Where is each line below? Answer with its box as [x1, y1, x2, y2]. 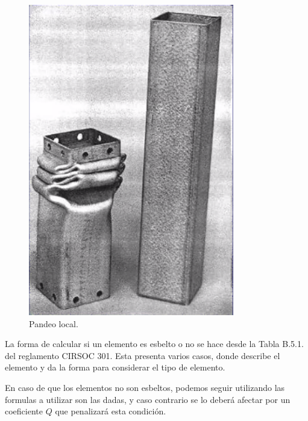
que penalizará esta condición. [55, 405, 166, 417]
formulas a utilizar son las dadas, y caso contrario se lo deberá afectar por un [5, 393, 291, 405]
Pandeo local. [29, 317, 78, 330]
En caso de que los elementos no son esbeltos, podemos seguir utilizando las [5, 381, 285, 393]
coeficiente [5, 405, 43, 417]
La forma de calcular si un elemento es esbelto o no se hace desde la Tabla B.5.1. [5, 337, 304, 350]
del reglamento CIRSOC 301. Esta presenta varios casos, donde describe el [5, 349, 280, 361]
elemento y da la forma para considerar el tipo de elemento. [5, 361, 225, 373]
